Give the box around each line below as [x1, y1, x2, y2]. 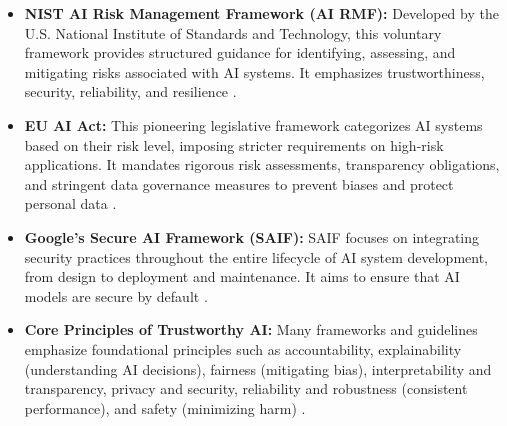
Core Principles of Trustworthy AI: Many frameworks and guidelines [24, 319, 478, 340]
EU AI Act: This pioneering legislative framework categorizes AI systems [24, 114, 483, 135]
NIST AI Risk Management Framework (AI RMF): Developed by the [24, 3, 499, 23]
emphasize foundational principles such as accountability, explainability [24, 338, 462, 359]
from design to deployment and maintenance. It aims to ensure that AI [24, 266, 460, 287]
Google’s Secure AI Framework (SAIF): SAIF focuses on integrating [24, 226, 480, 247]
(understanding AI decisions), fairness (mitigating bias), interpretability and [24, 358, 492, 379]
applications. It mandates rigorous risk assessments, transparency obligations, [24, 154, 500, 175]
